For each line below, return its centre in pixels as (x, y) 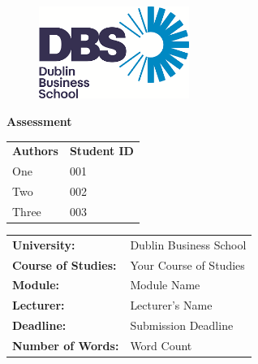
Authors (35, 151)
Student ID (101, 151)
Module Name (165, 285)
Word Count (161, 345)
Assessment (39, 121)
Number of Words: (66, 345)
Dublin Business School (188, 244)
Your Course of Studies (187, 264)
